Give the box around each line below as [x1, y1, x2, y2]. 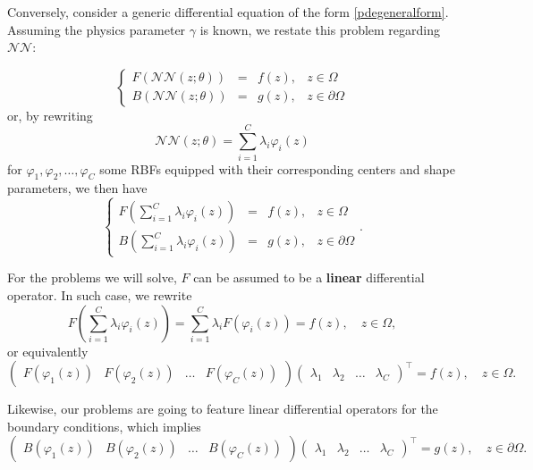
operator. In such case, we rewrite [7, 286, 192, 305]
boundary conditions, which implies [7, 416, 201, 435]
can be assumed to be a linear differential [193, 268, 425, 287]
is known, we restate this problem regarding [199, 20, 441, 38]
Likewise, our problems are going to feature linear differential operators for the [7, 399, 438, 418]
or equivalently [7, 341, 89, 360]
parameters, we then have [7, 179, 148, 197]
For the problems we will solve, [7, 268, 177, 287]
